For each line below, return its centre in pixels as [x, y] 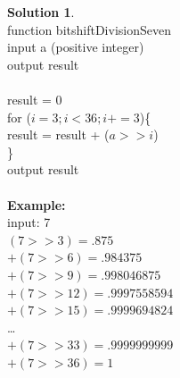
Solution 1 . [41, 12]
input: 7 [29, 222]
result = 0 [35, 99]
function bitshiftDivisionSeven [89, 29]
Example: [37, 204]
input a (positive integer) [76, 47]
